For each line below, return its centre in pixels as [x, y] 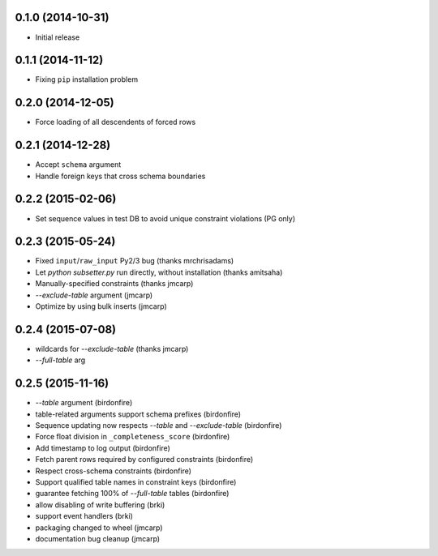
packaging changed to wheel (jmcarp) [99, 528]
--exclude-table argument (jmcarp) [94, 295]
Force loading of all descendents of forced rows [116, 122]
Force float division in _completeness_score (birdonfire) [133, 437]
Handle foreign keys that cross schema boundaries [120, 176]
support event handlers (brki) [84, 516]
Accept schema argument [78, 165]
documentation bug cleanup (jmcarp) [98, 538]
